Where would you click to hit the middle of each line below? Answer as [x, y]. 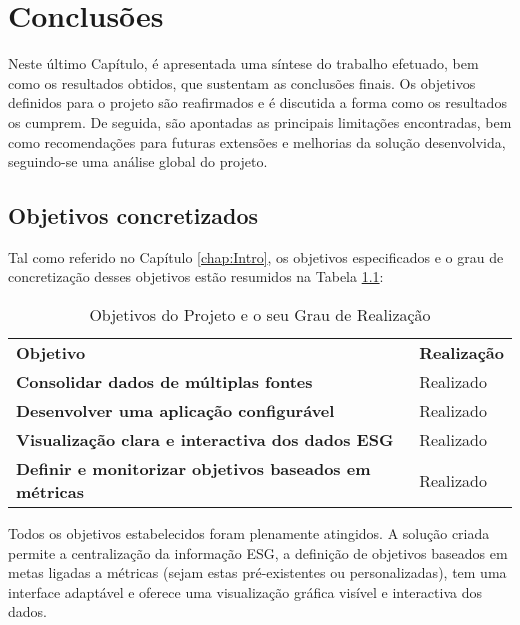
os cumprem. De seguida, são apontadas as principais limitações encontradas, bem [260, 121]
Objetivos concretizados [133, 215]
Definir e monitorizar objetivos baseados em [193, 469]
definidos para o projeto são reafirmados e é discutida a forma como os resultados [257, 102]
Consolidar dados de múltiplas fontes [164, 382]
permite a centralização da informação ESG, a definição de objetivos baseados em [258, 552]
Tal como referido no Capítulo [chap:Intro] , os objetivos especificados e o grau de [256, 256]
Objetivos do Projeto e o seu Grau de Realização [260, 315]
